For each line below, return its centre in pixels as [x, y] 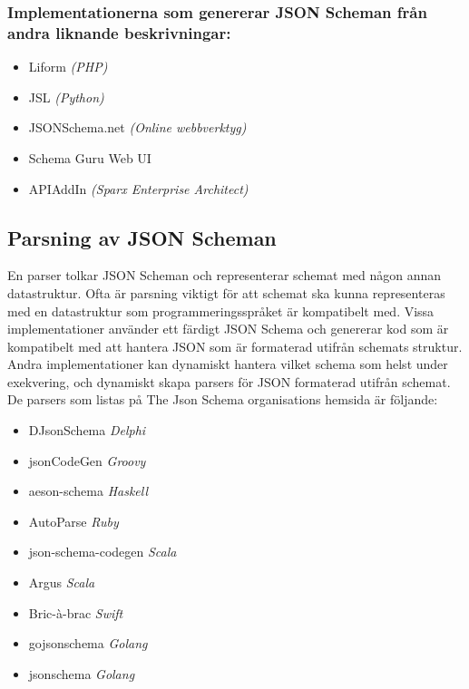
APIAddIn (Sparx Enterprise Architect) [138, 188]
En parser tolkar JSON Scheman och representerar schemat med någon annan [225, 275]
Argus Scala [62, 582]
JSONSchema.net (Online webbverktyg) [137, 127]
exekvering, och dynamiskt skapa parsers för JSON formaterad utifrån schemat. [229, 381]
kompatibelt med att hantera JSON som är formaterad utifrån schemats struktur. [235, 346]
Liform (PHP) [68, 67]
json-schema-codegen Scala [103, 552]
